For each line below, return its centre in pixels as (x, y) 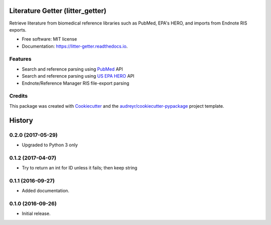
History (21, 120)
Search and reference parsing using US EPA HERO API (78, 76)
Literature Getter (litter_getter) (58, 11)
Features (20, 59)
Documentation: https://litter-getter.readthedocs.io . (75, 46)
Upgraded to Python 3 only (50, 145)
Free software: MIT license (49, 39)
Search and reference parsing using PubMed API (72, 69)
